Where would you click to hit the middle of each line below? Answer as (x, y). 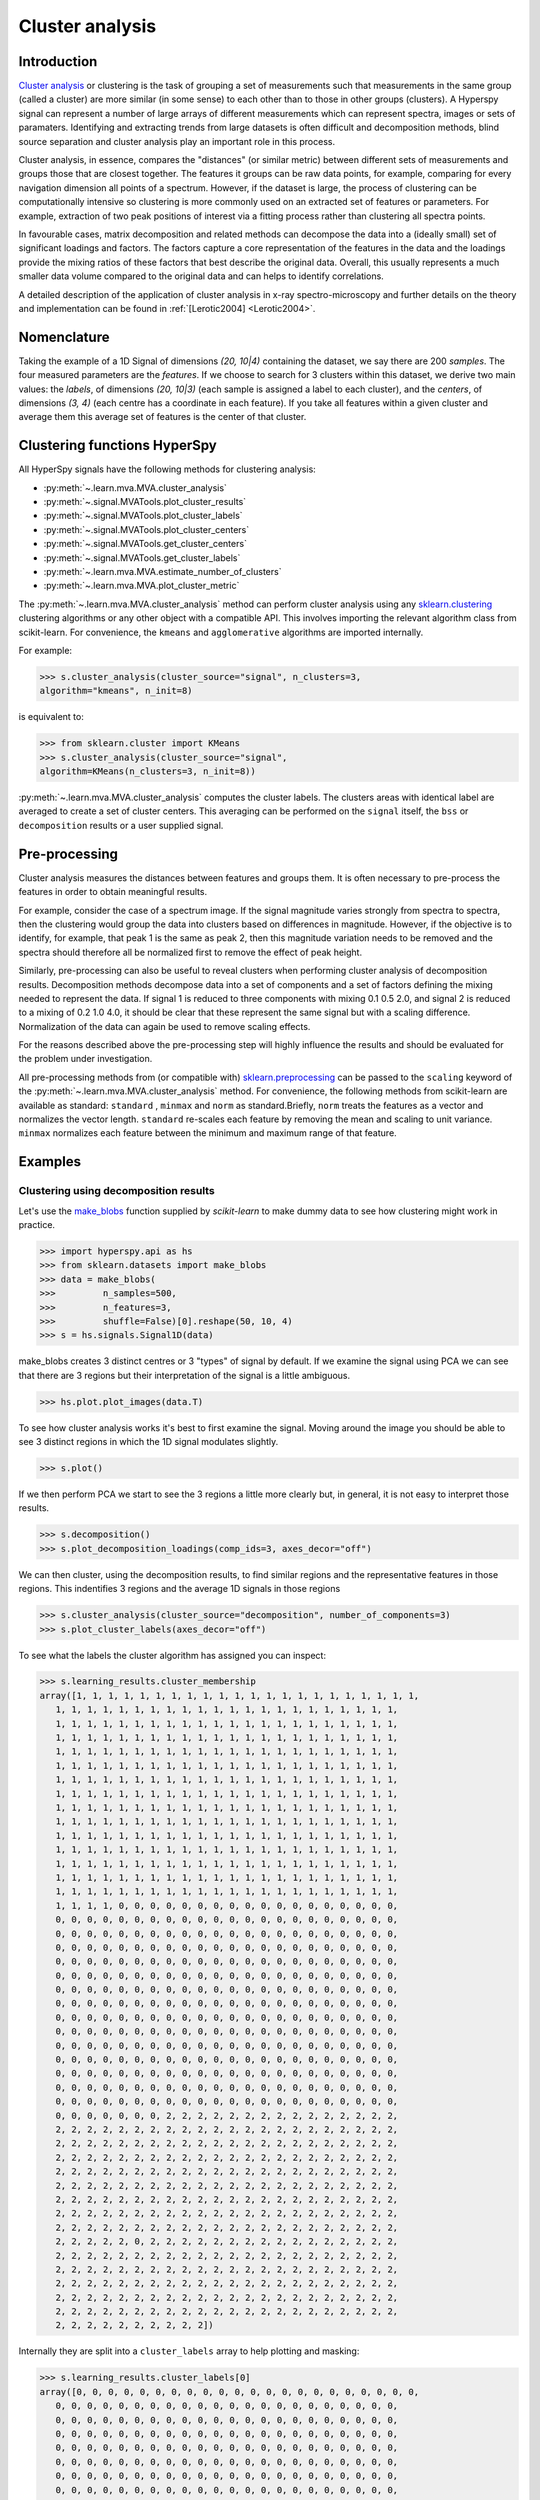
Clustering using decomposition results (116, 1191)
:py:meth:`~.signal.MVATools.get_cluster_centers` (145, 544)
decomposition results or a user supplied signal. (121, 825)
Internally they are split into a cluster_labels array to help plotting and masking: (189, 2351)
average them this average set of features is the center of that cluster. (162, 417)
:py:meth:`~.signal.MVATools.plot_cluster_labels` (143, 516)
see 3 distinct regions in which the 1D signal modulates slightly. (148, 1442)
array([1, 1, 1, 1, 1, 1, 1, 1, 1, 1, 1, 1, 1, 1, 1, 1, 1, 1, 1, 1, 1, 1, (229, 1695)
